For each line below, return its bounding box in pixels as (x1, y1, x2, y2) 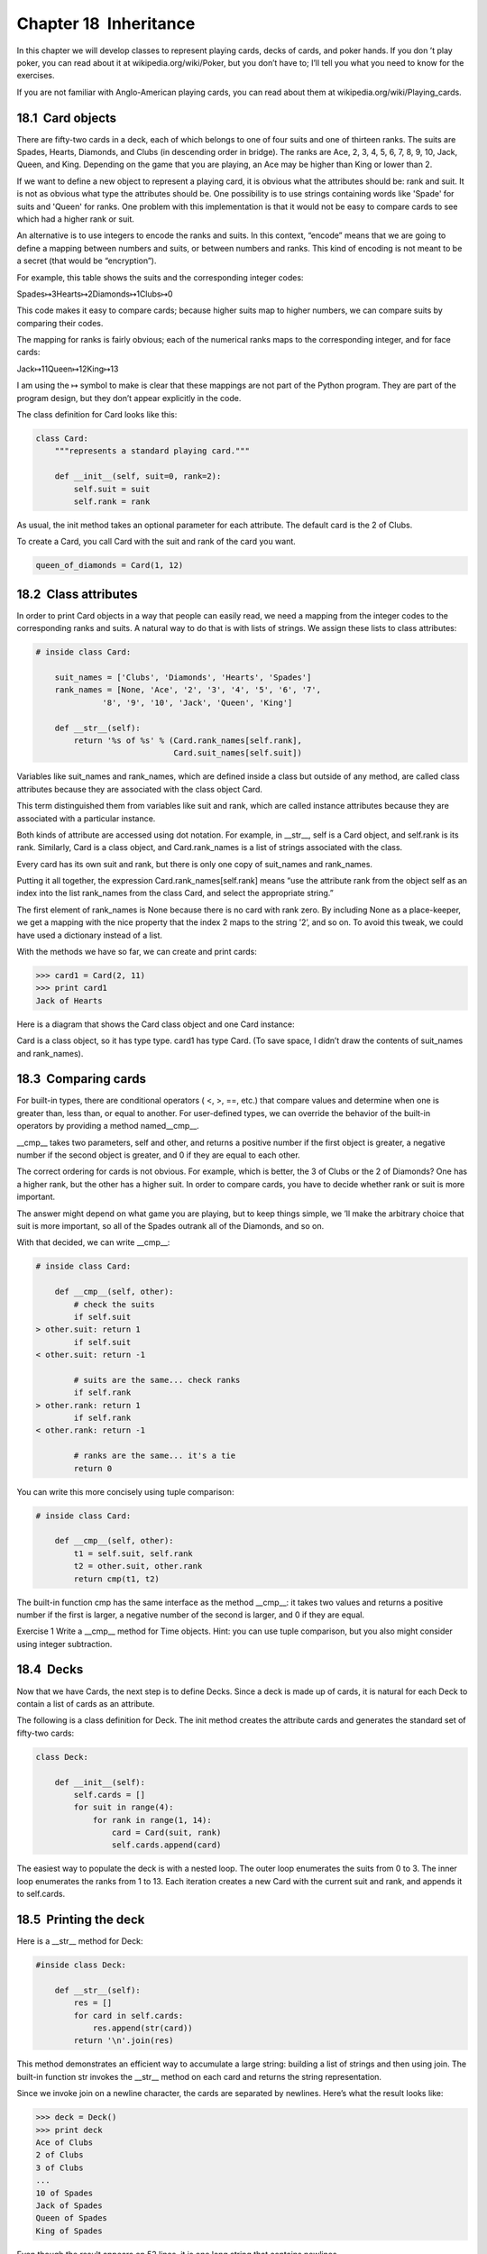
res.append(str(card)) (92, 2023, 193, 2033)
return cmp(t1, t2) (73, 1573, 160, 1584)
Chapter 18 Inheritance (16, 14, 196, 33)
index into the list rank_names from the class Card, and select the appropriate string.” (16, 888, 334, 899)
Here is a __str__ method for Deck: (16, 1936, 143, 1947)
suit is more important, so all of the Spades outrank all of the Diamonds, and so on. (16, 1220, 325, 1231)
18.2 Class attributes (16, 586, 139, 601)
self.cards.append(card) (111, 1840, 222, 1850)
